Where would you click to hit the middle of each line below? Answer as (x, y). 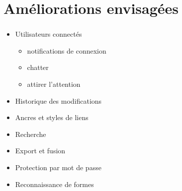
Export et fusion (40, 151)
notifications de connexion (67, 50)
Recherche (31, 134)
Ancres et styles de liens (52, 117)
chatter (38, 67)
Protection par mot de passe (58, 167)
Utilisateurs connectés (48, 34)
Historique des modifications (58, 100)
